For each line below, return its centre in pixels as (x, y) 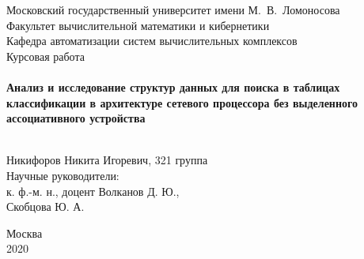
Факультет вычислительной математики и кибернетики (138, 25)
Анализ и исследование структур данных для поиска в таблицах (173, 86)
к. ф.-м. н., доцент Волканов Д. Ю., (93, 191)
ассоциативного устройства (76, 118)
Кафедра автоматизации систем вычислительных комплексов (152, 41)
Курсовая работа (45, 56)
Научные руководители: (63, 175)
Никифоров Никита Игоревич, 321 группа (107, 160)
